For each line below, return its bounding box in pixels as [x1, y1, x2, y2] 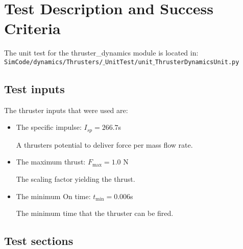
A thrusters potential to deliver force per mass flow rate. [16, 139, 193, 150]
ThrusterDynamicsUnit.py [155, 58, 239, 66]
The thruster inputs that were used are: [4, 104, 128, 115]
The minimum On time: [16, 190, 91, 201]
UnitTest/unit [105, 58, 153, 66]
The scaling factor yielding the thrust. [16, 174, 135, 184]
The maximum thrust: [16, 156, 86, 167]
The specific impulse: [16, 122, 82, 132]
